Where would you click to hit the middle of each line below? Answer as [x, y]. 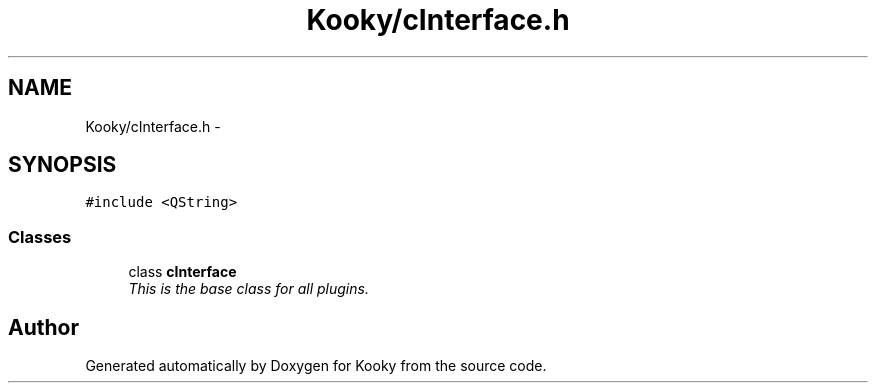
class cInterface [182, 272]
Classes [40, 236]
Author [43, 327]
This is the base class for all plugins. [248, 289]
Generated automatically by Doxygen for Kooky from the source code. [316, 366]
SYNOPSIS [62, 165]
